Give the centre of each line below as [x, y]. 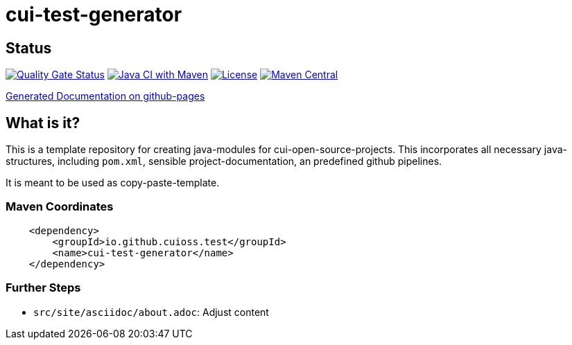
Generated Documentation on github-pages [105, 96]
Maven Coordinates [60, 207]
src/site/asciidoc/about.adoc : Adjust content [151, 312]
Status [29, 48]
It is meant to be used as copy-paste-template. [113, 183]
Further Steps [43, 288]
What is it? [43, 123]
